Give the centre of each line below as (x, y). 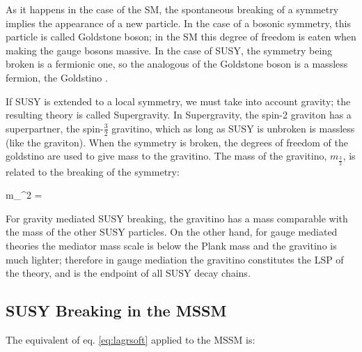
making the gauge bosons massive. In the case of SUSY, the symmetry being (169, 50)
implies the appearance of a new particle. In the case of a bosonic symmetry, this (178, 23)
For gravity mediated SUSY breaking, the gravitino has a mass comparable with (177, 218)
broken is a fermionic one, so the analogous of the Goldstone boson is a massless (177, 64)
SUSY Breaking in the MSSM (116, 311)
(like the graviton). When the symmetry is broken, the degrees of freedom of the (177, 142)
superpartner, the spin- (55, 128)
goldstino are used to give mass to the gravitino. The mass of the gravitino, (166, 156)
